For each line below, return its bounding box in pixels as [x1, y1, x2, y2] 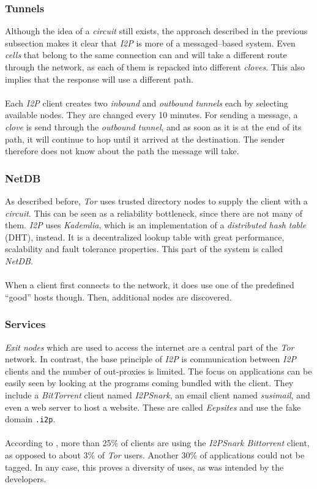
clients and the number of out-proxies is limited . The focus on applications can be [5, 364, 312, 377]
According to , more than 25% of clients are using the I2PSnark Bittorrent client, [5, 436, 310, 449]
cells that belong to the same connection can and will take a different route [5, 48, 287, 61]
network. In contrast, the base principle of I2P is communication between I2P [5, 353, 297, 365]
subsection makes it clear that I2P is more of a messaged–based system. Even [5, 36, 296, 49]
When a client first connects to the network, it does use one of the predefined [5, 278, 294, 291]
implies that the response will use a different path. [5, 72, 193, 85]
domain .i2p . [5, 412, 56, 425]
